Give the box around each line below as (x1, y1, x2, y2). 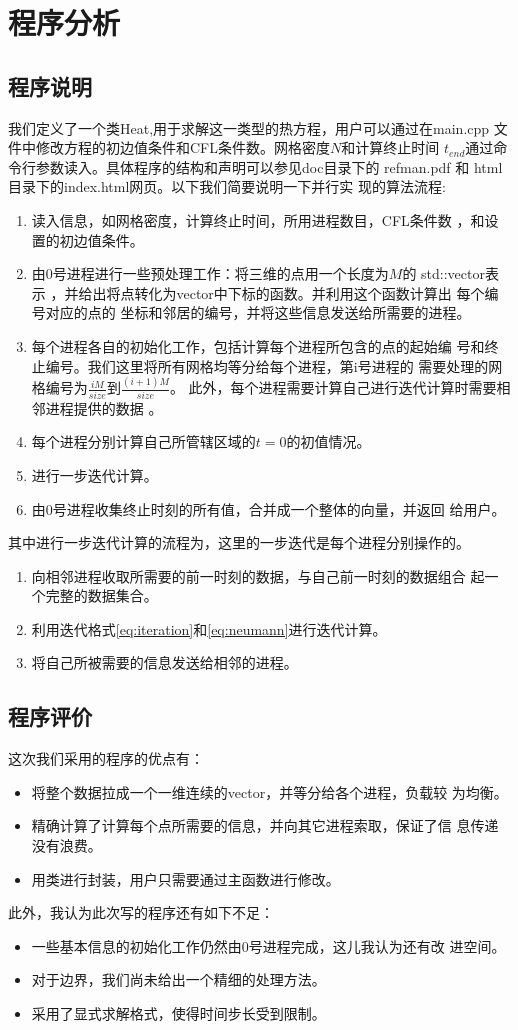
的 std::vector (402, 263, 485, 284)
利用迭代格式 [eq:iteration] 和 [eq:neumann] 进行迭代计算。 (31, 618, 387, 639)
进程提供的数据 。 (45, 397, 163, 418)
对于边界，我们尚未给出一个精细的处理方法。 (31, 969, 326, 990)
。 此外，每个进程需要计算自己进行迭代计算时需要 (169, 377, 497, 398)
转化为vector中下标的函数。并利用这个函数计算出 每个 (134, 282, 485, 303)
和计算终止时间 (341, 137, 440, 158)
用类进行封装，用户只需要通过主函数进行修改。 (31, 868, 340, 889)
